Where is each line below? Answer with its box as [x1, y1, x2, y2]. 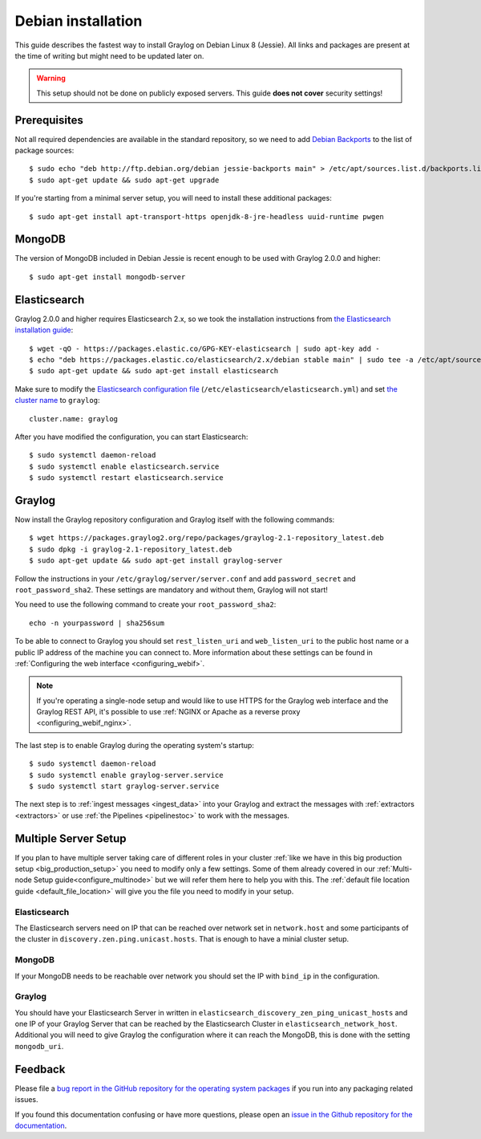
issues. [14, 1095, 39, 1104]
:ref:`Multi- [377, 864, 413, 874]
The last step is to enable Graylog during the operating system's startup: [14, 740, 254, 750]
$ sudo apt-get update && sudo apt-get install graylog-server [29, 556, 283, 565]
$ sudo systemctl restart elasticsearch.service [29, 474, 224, 482]
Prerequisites [14, 113, 83, 127]
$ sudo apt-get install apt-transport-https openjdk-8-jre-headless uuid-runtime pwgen [29, 212, 385, 221]
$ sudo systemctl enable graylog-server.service [29, 771, 224, 779]
